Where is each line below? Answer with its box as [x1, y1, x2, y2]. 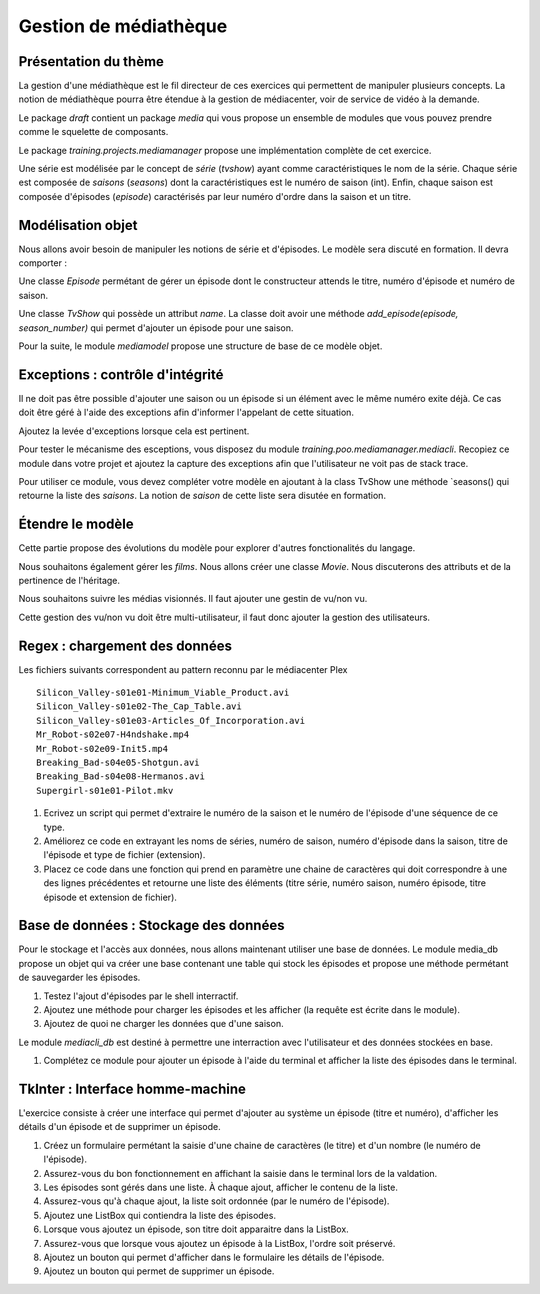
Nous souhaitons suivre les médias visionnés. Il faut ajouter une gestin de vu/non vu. [18, 593, 368, 605]
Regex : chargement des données [18, 637, 232, 654]
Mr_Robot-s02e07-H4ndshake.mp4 [36, 729, 190, 740]
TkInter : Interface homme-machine [18, 1080, 247, 1097]
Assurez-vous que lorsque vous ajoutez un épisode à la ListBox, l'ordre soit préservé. [43, 1237, 396, 1249]
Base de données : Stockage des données [18, 917, 285, 934]
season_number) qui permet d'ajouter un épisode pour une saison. [18, 321, 294, 334]
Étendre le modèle [18, 516, 134, 533]
